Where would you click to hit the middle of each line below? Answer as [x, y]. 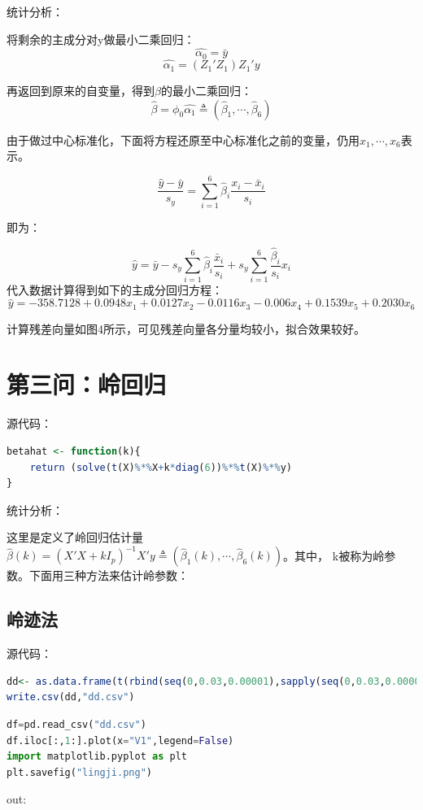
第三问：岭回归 [87, 384]
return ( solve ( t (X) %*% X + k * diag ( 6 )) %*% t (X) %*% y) [161, 467]
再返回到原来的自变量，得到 [81, 91]
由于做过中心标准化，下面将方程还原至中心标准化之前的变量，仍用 [183, 139]
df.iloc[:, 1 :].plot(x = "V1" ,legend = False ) [120, 740]
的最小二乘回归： [206, 91]
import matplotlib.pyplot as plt [97, 757]
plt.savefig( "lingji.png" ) [79, 772]
